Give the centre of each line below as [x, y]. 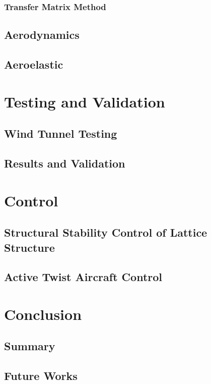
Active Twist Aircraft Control [83, 277]
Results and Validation [65, 163]
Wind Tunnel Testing [61, 133]
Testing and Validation [85, 101]
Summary [30, 346]
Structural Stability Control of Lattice [106, 232]
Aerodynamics [42, 35]
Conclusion [43, 314]
